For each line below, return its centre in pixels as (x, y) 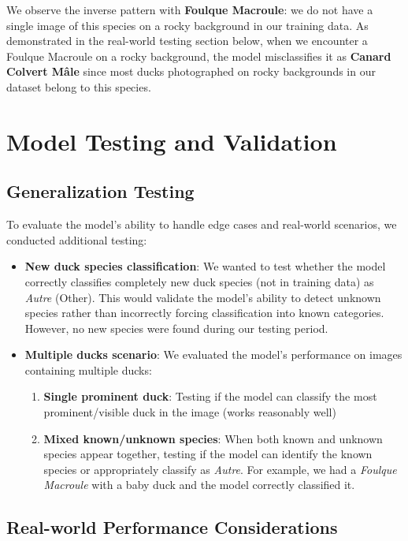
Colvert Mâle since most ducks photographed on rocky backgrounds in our (191, 71)
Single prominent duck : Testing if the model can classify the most (210, 396)
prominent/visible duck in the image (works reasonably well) (190, 412)
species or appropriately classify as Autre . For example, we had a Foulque (220, 469)
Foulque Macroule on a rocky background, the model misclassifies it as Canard (199, 56)
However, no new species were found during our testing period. (176, 328)
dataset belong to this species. (79, 86)
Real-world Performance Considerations (172, 527)
